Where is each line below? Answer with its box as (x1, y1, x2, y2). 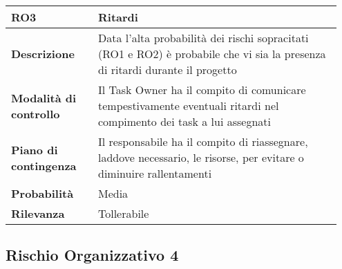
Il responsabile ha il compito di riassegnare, (97, 133, 308, 149)
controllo (11, 105, 60, 122)
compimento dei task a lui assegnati (97, 113, 272, 129)
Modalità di (11, 89, 77, 106)
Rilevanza (11, 205, 65, 221)
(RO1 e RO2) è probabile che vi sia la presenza (97, 46, 326, 62)
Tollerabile (97, 205, 149, 221)
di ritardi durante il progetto (97, 62, 237, 77)
